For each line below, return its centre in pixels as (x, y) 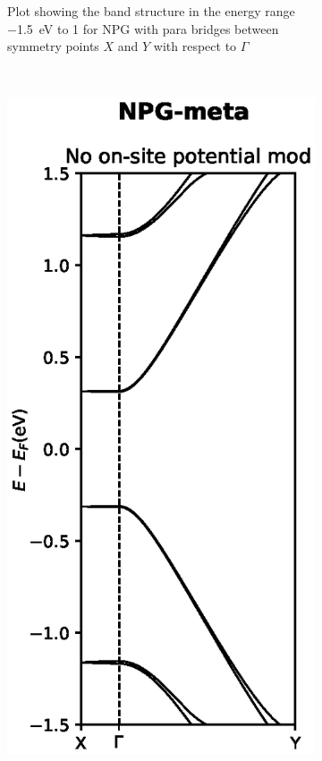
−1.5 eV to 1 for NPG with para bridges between (143, 28)
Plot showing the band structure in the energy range (151, 11)
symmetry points (53, 46)
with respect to (195, 46)
